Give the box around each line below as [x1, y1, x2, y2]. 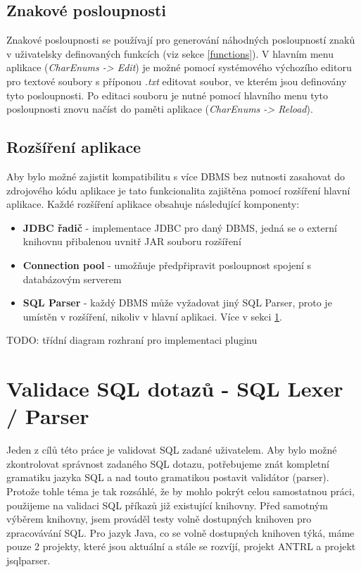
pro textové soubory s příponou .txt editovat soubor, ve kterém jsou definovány [6, 73, 347, 88]
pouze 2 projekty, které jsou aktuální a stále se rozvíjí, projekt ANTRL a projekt [6, 539, 356, 554]
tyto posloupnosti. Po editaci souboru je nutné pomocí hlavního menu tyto [6, 87, 329, 102]
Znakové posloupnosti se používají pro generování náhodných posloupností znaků [6, 32, 355, 47]
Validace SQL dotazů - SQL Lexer [6, 374, 343, 403]
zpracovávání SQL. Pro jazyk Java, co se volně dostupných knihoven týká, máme [6, 525, 355, 540]
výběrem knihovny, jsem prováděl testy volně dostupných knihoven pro [6, 511, 312, 526]
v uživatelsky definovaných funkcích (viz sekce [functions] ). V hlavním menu [6, 46, 334, 61]
